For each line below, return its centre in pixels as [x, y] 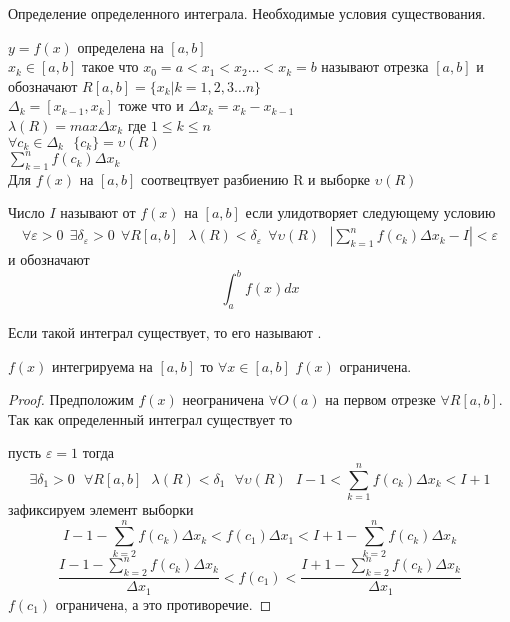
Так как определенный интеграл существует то [150, 418]
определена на [120, 46]
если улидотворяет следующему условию [370, 212]
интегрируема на [102, 365]
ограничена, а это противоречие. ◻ [163, 603]
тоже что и [151, 105]
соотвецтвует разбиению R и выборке [256, 178]
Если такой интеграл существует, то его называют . [165, 331]
